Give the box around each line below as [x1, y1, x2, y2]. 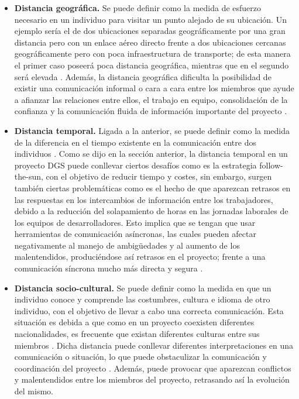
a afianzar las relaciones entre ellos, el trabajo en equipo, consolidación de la [14, 93, 288, 105]
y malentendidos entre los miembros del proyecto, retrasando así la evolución [14, 373, 290, 386]
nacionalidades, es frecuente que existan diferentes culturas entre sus [14, 328, 260, 340]
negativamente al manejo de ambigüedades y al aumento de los [14, 239, 240, 251]
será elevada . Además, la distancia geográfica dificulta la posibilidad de [14, 70, 271, 82]
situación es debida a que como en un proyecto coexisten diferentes [14, 316, 255, 328]
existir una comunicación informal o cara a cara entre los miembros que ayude [14, 82, 294, 94]
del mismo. [14, 385, 53, 397]
